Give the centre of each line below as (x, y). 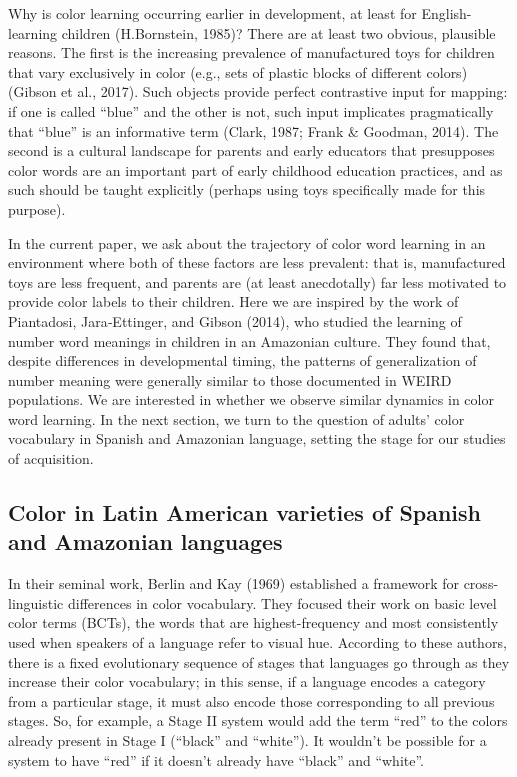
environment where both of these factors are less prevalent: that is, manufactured (257, 262)
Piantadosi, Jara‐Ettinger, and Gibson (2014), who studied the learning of (235, 320)
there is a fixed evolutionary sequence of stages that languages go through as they (259, 661)
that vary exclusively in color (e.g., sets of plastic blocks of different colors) (238, 71)
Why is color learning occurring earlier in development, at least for (212, 13)
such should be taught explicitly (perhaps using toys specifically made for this (247, 189)
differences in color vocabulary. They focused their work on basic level (282, 602)
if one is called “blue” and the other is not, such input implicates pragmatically (251, 110)
